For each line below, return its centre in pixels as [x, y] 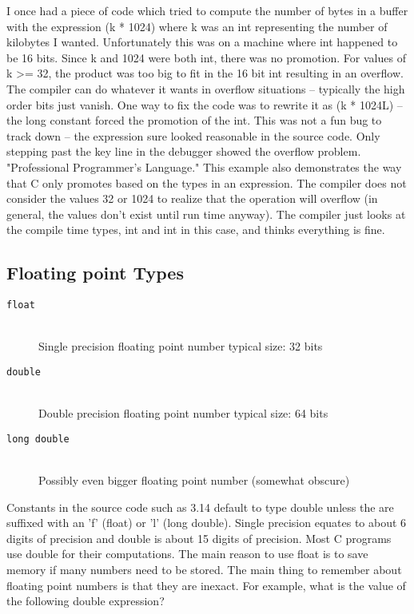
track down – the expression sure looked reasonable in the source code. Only [193, 135]
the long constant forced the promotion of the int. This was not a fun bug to [194, 120]
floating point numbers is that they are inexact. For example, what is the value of [206, 585]
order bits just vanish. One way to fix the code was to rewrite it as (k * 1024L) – [205, 104]
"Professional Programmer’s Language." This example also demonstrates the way [204, 166]
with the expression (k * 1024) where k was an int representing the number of [197, 26]
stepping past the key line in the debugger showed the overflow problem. [184, 151]
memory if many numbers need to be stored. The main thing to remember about [204, 570]
